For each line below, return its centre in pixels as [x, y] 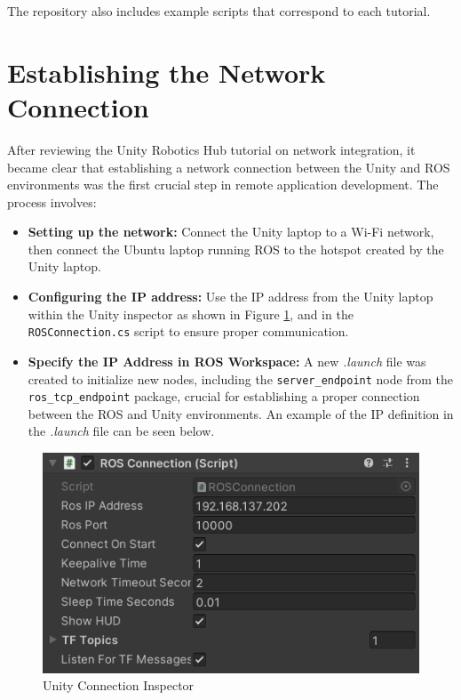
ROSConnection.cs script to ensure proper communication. [188, 331]
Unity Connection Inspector [119, 685]
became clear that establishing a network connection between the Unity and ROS [229, 167]
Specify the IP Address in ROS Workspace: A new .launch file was [227, 361]
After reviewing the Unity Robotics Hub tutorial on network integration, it [211, 149]
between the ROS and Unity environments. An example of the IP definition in [241, 413]
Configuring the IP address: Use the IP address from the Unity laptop [230, 297]
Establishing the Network [167, 72]
